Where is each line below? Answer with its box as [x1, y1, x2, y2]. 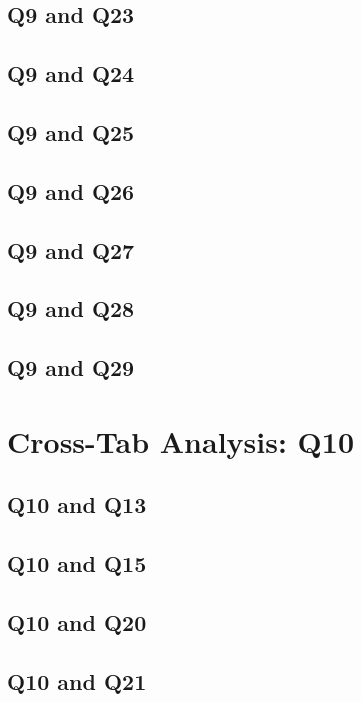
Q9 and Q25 [7, 116, 135, 147]
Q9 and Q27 [7, 234, 135, 265]
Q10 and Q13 [7, 489, 147, 520]
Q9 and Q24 [7, 58, 135, 89]
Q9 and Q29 [7, 352, 135, 383]
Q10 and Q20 [7, 606, 147, 637]
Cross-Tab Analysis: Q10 [7, 420, 354, 461]
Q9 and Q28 [7, 293, 135, 324]
